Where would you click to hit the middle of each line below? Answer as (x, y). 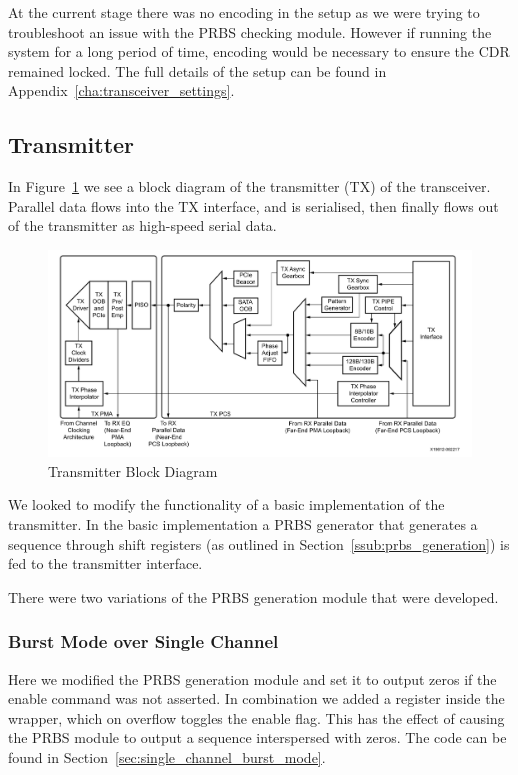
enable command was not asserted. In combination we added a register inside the (256, 698)
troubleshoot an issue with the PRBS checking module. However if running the (250, 31)
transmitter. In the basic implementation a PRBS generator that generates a (243, 523)
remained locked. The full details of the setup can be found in (197, 70)
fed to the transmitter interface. (105, 563)
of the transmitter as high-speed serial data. (142, 225)
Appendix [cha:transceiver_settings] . (121, 90)
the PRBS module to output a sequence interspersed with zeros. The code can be (257, 737)
